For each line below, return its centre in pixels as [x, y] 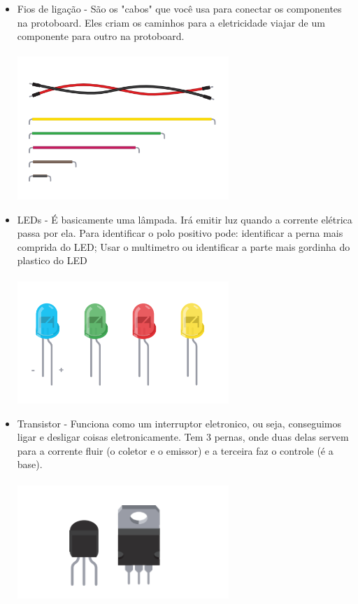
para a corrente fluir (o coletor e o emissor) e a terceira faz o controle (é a [175, 450]
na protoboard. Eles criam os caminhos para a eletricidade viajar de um [171, 22]
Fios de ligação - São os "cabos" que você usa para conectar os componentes [179, 8]
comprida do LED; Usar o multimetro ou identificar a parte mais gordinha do [184, 246]
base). [30, 464]
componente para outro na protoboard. [101, 36]
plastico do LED [52, 260]
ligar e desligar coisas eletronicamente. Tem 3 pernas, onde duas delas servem [183, 437]
